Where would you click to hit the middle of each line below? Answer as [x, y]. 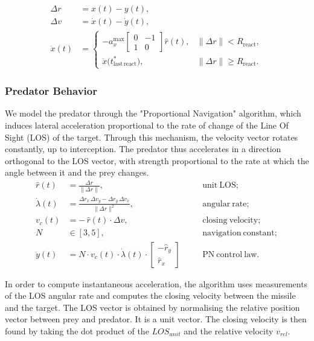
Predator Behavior [51, 91]
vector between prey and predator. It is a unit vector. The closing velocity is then [156, 319]
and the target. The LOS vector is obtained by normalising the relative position [152, 307]
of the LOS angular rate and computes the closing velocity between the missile [150, 295]
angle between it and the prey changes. [77, 172]
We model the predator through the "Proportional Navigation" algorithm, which [153, 113]
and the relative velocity [229, 330]
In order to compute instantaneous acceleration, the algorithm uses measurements [156, 283]
